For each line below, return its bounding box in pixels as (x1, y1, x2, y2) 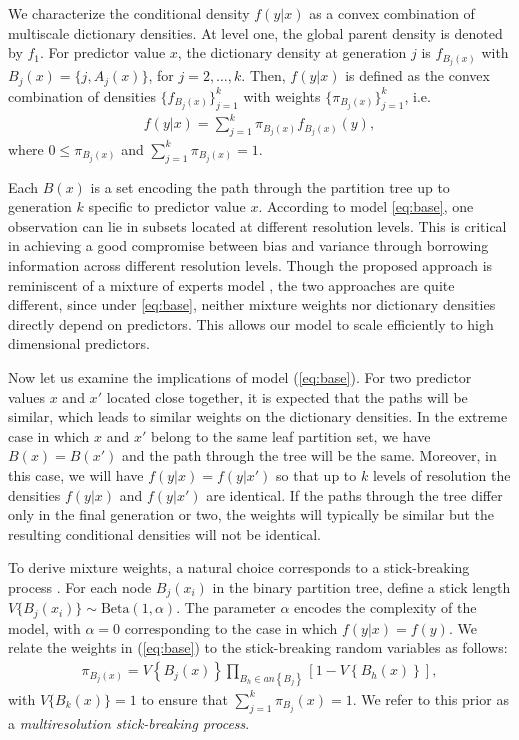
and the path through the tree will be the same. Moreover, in (121, 445, 497, 466)
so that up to (276, 464, 357, 485)
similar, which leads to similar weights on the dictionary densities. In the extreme (8, 406, 508, 427)
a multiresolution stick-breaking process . (8, 712, 250, 733)
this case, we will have (8, 464, 144, 485)
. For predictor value (40, 42, 166, 63)
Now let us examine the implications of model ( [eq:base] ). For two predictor (8, 367, 472, 387)
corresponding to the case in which (124, 617, 338, 638)
